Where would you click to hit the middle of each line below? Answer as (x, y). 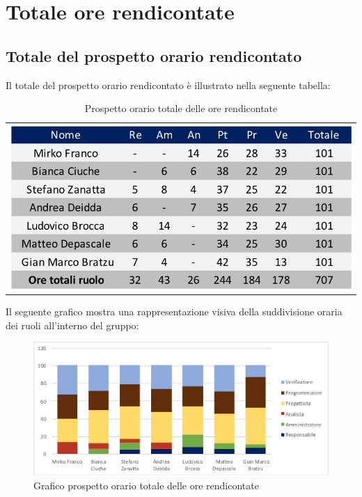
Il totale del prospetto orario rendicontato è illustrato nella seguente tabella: (168, 85)
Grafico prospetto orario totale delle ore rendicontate (146, 485)
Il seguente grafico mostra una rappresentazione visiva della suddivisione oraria (174, 311)
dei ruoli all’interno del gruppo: (72, 325)
